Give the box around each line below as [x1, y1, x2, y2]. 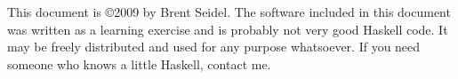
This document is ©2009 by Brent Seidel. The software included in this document [7, 3, 451, 20]
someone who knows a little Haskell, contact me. [7, 54, 271, 73]
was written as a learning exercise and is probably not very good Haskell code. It [7, 20, 448, 38]
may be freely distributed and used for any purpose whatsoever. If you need [7, 37, 421, 56]
